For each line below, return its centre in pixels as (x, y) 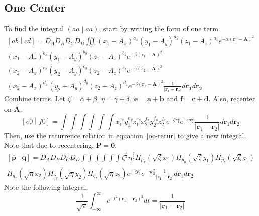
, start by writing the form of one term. (160, 28)
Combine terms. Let (35, 99)
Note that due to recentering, (49, 145)
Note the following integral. (46, 187)
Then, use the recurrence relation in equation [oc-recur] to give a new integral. (125, 135)
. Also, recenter (232, 99)
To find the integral (34, 28)
